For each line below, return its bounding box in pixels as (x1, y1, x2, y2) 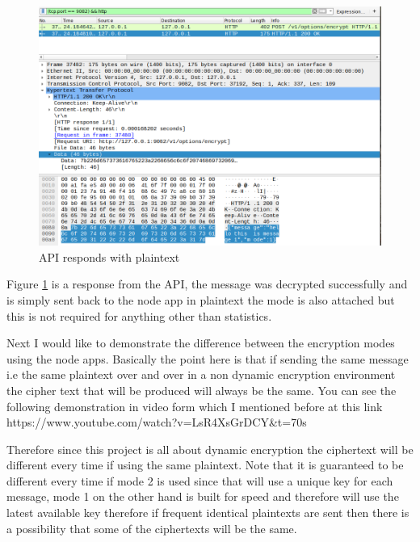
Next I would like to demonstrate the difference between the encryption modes (6, 334, 395, 351)
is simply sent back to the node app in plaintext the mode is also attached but (6, 291, 395, 308)
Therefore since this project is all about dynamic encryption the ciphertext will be (6, 440, 414, 457)
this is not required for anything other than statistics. (6, 307, 272, 324)
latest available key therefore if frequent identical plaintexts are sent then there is (6, 504, 409, 521)
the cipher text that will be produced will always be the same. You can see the (6, 381, 397, 398)
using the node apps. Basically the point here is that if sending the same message (6, 350, 409, 367)
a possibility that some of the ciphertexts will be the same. (6, 519, 297, 536)
